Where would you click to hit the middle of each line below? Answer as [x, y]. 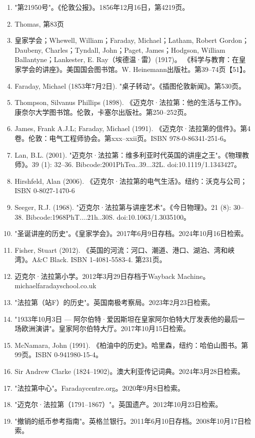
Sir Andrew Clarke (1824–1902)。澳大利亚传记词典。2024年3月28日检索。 [129, 371]
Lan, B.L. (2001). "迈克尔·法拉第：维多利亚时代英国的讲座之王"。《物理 [128, 154]
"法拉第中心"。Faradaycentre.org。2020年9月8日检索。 [99, 387]
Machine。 [193, 276]
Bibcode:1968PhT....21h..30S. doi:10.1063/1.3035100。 [108, 217]
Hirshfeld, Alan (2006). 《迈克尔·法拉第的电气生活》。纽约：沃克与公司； [131, 181]
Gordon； [234, 40]
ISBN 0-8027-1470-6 [45, 190]
